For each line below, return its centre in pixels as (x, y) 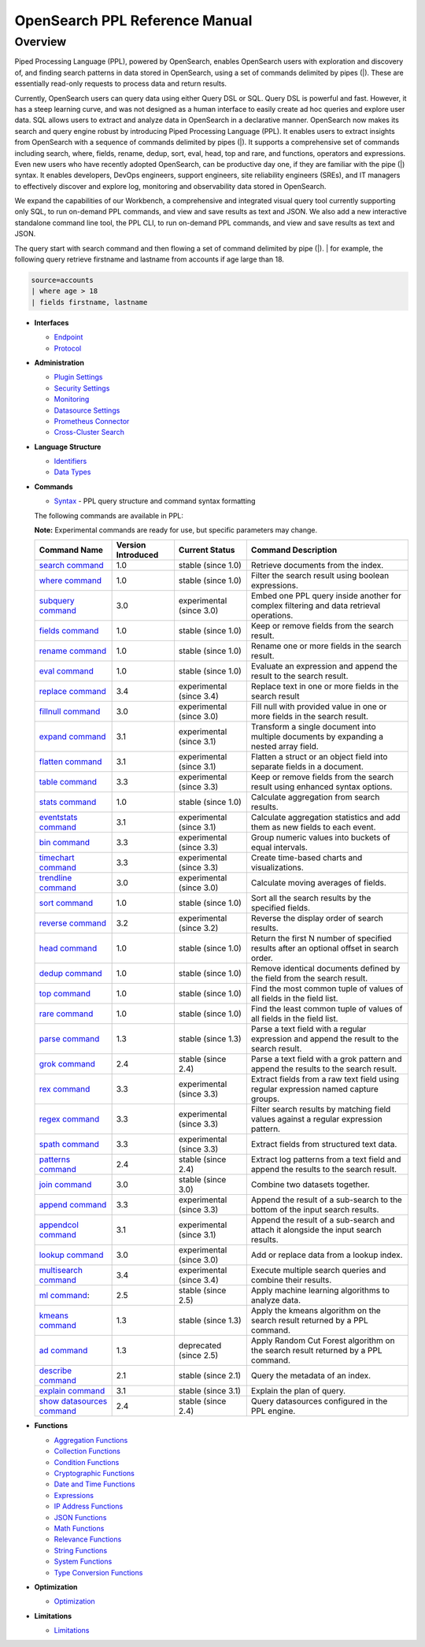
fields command (69, 631)
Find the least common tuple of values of (327, 1009)
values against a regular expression (316, 1119)
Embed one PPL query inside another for (326, 596)
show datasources (73, 1401)
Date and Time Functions (94, 1484)
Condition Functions (87, 1462)
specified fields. (281, 908)
